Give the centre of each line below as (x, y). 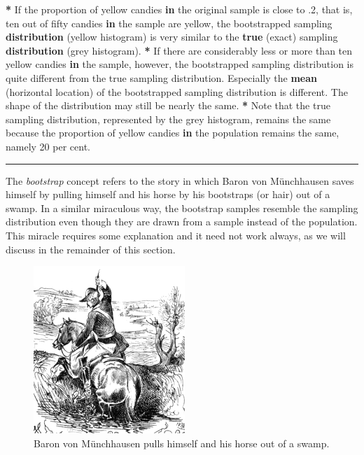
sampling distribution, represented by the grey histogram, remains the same (168, 119)
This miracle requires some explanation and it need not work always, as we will (176, 235)
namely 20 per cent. (48, 146)
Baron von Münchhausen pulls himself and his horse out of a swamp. (182, 443)
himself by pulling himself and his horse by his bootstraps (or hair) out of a (168, 194)
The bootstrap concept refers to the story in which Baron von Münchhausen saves (180, 180)
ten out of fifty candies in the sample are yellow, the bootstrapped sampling (169, 23)
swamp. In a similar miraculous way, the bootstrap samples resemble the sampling (182, 208)
